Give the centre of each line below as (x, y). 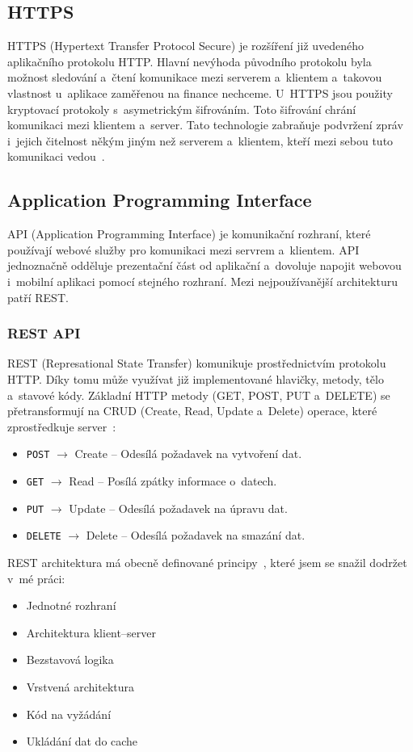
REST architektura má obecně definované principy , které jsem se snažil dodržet (207, 562)
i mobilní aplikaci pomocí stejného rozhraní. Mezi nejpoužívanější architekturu (202, 281)
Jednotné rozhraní (71, 605)
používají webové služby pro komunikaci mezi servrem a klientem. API (183, 249)
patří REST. (38, 297)
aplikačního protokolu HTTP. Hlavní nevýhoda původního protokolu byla (190, 61)
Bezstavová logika (70, 660)
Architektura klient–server (91, 632)
